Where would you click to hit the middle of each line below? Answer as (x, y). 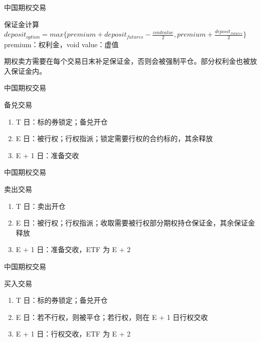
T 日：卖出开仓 (41, 206)
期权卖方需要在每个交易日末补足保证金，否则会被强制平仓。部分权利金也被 (127, 61)
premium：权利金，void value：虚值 (61, 44)
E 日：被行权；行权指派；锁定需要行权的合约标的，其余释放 (114, 138)
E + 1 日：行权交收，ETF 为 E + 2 (73, 334)
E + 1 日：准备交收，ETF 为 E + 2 (73, 249)
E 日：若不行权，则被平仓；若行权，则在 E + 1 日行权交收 (112, 317)
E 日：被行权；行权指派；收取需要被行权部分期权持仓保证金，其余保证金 (135, 223)
